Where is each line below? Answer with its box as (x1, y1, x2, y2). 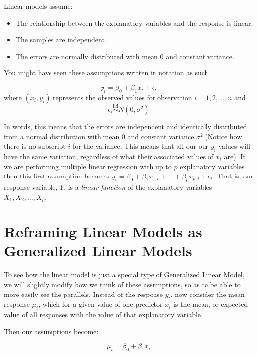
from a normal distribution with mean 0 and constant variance (4, 131, 194, 141)
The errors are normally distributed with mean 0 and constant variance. (15, 51, 234, 61)
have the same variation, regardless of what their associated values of (4, 151, 213, 161)
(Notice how (205, 131, 242, 141)
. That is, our (212, 171, 254, 181)
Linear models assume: (4, 1, 73, 11)
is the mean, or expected (173, 299, 248, 309)
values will (218, 141, 250, 151)
